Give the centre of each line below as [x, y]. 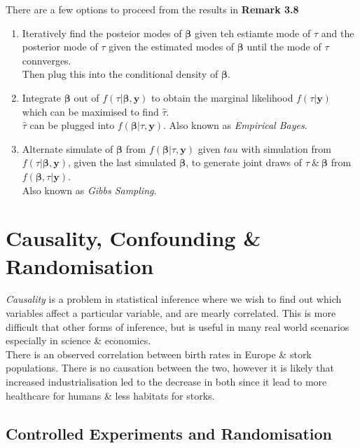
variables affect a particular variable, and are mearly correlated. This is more [171, 313]
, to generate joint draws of [244, 162]
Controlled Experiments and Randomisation [169, 433]
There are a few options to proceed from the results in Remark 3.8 [152, 9]
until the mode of [284, 47]
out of [86, 97]
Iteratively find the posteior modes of [102, 33]
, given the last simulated [122, 162]
